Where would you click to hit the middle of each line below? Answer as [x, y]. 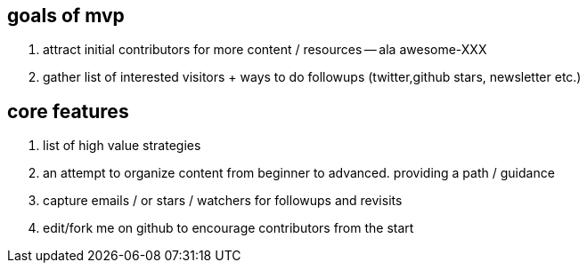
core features [68, 111]
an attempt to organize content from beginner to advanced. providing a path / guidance [299, 173]
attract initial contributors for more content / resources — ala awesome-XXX [265, 50]
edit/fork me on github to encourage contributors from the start [228, 228]
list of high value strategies [122, 146]
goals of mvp [66, 16]
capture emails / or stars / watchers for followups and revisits [223, 201]
